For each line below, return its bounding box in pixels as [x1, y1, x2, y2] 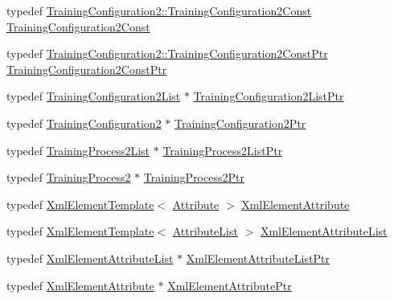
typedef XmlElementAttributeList [6, 249, 174, 266]
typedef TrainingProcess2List [6, 141, 150, 158]
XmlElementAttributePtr [167, 276, 292, 293]
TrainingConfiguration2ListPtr [193, 88, 344, 104]
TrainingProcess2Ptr [143, 169, 244, 186]
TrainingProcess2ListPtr [162, 141, 283, 158]
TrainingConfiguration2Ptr [174, 114, 306, 131]
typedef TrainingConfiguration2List [6, 88, 181, 104]
